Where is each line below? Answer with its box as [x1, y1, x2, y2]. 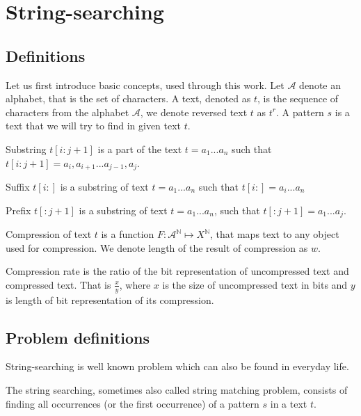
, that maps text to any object [210, 227, 339, 241]
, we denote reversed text [140, 104, 248, 119]
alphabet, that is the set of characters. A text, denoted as [6, 91, 251, 106]
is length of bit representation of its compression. [6, 292, 214, 307]
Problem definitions [6, 326, 150, 348]
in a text [270, 396, 307, 410]
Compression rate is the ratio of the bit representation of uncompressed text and [6, 264, 349, 278]
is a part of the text [97, 141, 182, 156]
